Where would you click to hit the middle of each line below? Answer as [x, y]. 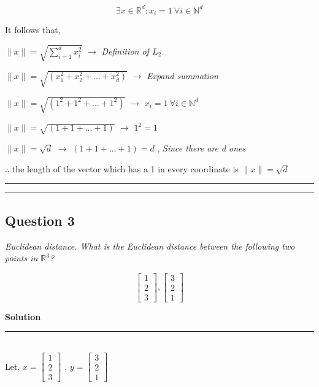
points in [21, 258]
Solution [23, 316]
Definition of [125, 51]
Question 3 [40, 220]
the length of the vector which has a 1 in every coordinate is [125, 168]
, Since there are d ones [202, 148]
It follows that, [33, 29]
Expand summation [182, 76]
